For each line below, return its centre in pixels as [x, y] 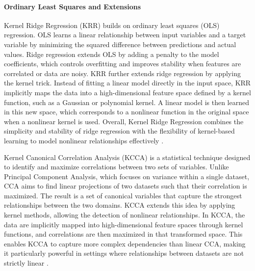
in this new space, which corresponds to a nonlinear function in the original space [127, 112]
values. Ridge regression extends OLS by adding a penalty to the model [112, 54]
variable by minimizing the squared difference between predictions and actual [120, 44]
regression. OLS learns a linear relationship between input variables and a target [125, 35]
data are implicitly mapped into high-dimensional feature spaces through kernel [124, 224]
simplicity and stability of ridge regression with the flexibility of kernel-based [119, 131]
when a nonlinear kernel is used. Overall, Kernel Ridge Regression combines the [124, 121]
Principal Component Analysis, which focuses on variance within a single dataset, [127, 176]
